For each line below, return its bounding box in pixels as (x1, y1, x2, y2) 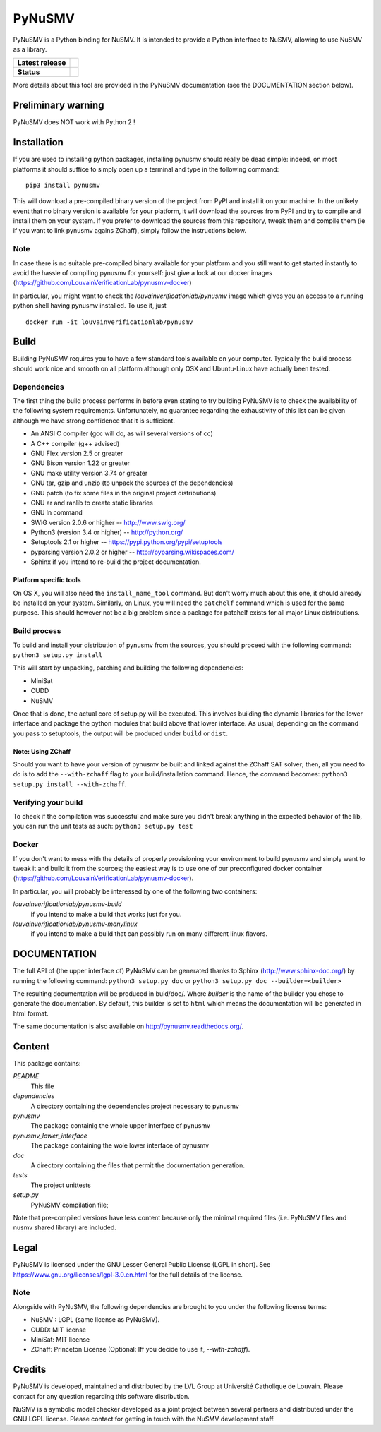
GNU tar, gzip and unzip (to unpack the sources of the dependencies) (30, 479, 234, 487)
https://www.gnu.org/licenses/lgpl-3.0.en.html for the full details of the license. (13, 1270, 243, 1279)
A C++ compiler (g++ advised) (30, 439, 120, 447)
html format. (13, 1009, 49, 1018)
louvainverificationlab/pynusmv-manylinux (13, 920, 138, 928)
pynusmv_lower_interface (13, 1131, 87, 1140)
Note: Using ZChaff (13, 747, 71, 755)
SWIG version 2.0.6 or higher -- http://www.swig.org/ (30, 518, 186, 527)
